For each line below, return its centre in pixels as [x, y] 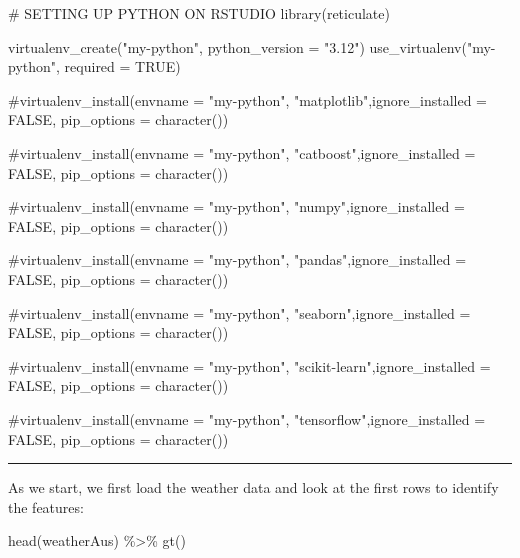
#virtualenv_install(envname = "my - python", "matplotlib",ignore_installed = [247, 99]
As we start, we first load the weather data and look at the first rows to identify [253, 487]
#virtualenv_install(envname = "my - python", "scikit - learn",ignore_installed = [249, 365]
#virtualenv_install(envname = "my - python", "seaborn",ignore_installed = [239, 312]
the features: [46, 506]
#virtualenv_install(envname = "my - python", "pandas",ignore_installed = [237, 259]
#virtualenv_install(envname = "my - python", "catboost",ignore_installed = [242, 152]
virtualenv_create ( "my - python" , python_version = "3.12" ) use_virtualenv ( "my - [252, 46]
